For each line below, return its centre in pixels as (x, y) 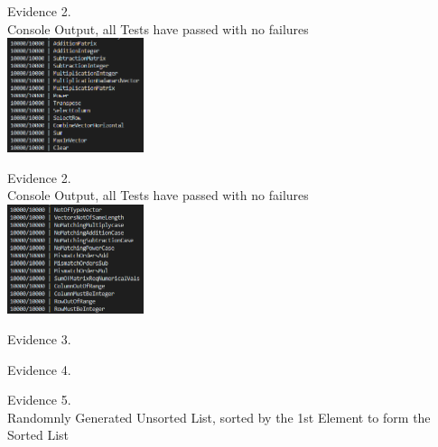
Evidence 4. (39, 369)
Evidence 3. (39, 339)
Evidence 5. (39, 400)
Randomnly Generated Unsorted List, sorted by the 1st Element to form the (219, 417)
